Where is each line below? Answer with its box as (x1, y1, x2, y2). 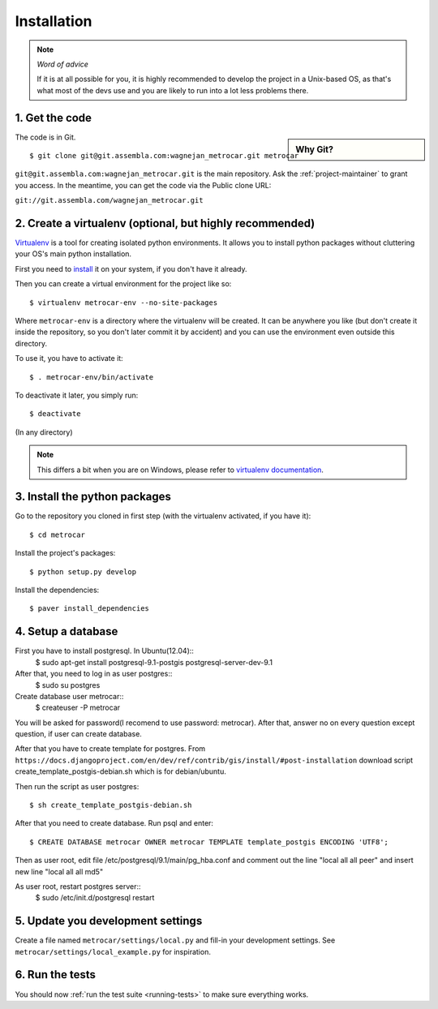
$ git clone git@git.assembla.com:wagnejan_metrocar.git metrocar (29, 151, 299, 161)
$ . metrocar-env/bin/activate (29, 372, 154, 381)
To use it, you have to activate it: (15, 354, 123, 363)
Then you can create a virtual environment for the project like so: (15, 279, 232, 289)
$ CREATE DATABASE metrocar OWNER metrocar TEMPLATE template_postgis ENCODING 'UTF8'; (29, 837, 389, 847)
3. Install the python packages (15, 490, 172, 504)
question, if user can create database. (15, 729, 142, 739)
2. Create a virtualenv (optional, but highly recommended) (15, 217, 316, 230)
